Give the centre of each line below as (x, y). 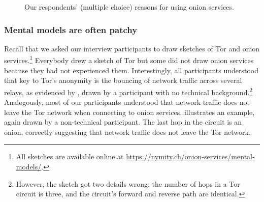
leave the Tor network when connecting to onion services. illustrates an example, (129, 112)
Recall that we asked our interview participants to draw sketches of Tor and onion (132, 48)
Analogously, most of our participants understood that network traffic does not (127, 102)
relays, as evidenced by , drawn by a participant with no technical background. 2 (128, 91)
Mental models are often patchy (71, 29)
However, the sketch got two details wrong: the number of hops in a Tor (128, 183)
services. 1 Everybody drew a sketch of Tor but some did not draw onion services (129, 60)
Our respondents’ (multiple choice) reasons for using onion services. (129, 7)
